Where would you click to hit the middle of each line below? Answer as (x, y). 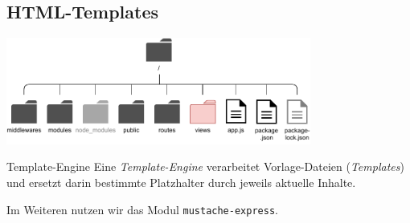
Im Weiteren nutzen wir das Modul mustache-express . (142, 209)
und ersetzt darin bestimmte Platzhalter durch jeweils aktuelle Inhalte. (181, 182)
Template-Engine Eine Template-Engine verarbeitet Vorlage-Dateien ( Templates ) (205, 166)
